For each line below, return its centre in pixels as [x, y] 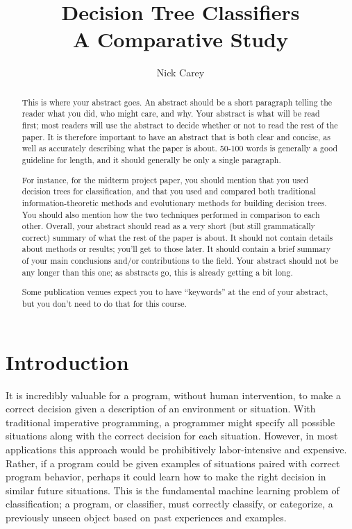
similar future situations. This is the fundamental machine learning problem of [173, 490]
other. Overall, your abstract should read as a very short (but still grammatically [168, 226]
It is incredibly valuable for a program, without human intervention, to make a [173, 395]
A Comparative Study [181, 39]
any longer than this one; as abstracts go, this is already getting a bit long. [157, 272]
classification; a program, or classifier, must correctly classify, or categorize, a [169, 504]
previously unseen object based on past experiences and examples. [146, 517]
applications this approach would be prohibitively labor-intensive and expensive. [176, 449]
